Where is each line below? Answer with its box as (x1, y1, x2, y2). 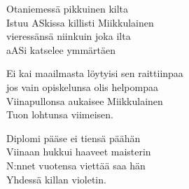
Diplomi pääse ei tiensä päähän (6, 130, 141, 145)
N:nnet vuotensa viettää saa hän (6, 157, 146, 172)
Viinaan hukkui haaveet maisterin (6, 144, 151, 159)
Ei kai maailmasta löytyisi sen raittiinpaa (6, 66, 183, 80)
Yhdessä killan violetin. (6, 171, 106, 186)
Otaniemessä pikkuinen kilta (6, 1, 129, 15)
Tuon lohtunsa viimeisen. (6, 107, 114, 122)
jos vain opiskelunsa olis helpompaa (6, 79, 158, 94)
